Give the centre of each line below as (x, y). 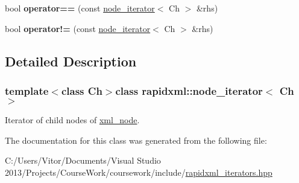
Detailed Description (71, 61)
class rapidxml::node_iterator (189, 90)
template (27, 90)
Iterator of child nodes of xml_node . (72, 120)
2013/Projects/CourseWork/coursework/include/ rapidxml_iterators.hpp (139, 172)
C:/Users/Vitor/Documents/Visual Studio (83, 160)
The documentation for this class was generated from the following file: (136, 140)
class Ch (82, 90)
